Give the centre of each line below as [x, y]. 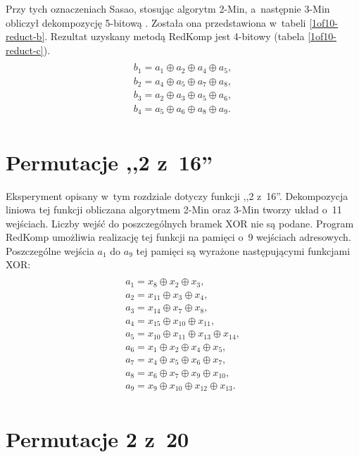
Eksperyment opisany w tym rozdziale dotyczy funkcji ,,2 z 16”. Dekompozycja [177, 195]
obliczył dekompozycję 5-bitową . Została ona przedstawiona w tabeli [156, 22]
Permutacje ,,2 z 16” [109, 162]
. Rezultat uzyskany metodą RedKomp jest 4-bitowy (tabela [175, 36]
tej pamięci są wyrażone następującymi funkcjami [243, 250]
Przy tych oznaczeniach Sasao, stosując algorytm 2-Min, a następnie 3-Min [168, 8]
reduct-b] [25, 36]
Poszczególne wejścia [50, 250]
